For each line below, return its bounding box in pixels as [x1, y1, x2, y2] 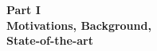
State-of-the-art [6, 32, 94, 49]
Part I [6, 2, 41, 17]
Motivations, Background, [6, 16, 151, 33]
